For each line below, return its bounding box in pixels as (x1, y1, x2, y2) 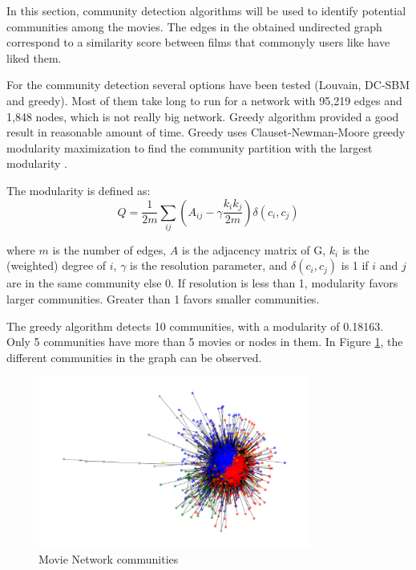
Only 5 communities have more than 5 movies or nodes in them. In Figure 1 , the (6, 333, 403, 350)
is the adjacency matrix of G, (182, 241, 326, 258)
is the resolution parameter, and (130, 257, 288, 274)
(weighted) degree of (6, 257, 107, 274)
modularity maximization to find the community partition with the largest (6, 139, 373, 156)
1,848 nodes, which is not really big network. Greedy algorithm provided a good (6, 108, 399, 124)
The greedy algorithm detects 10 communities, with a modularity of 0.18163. (6, 317, 384, 334)
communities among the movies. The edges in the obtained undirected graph (6, 18, 382, 35)
